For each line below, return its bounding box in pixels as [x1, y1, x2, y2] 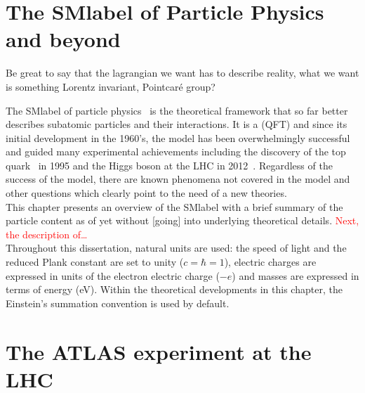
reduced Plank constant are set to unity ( [6, 255, 184, 269]
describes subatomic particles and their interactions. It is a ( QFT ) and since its [6, 117, 347, 131]
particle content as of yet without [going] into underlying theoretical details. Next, [6, 213, 359, 228]
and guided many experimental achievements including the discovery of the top [6, 144, 346, 159]
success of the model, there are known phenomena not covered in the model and [6, 172, 350, 186]
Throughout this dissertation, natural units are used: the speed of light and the [6, 240, 347, 255]
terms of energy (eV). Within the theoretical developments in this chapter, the [6, 282, 343, 297]
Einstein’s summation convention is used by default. [6, 295, 230, 310]
